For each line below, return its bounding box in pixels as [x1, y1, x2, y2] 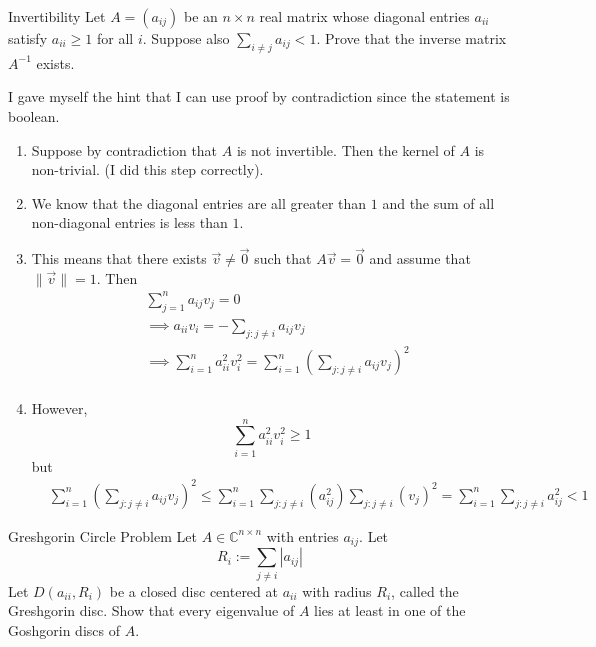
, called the [391, 580, 459, 601]
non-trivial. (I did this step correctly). [31, 159, 264, 180]
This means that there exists [31, 248, 207, 269]
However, [31, 398, 88, 419]
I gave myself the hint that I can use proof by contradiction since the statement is [8, 86, 510, 107]
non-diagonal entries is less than [31, 212, 228, 233]
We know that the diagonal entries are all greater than [31, 192, 367, 213]
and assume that [369, 248, 471, 269]
